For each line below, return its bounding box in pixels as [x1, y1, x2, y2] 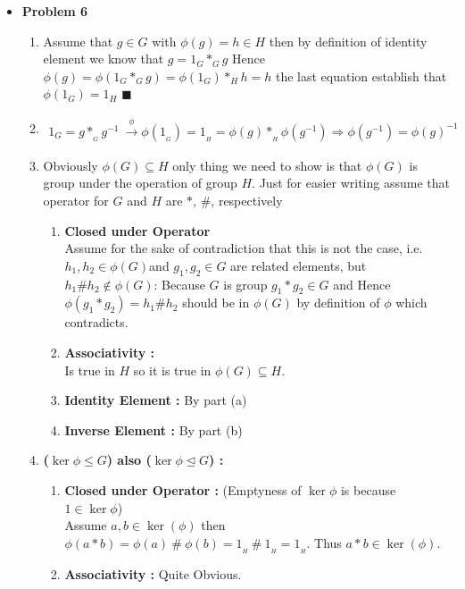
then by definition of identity [269, 31, 428, 50]
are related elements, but [230, 256, 367, 274]
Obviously [43, 156, 98, 174]
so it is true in [133, 360, 212, 379]
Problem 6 [21, 2, 88, 20]
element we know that [43, 49, 164, 68]
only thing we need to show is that [172, 156, 362, 174]
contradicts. [64, 313, 129, 332]
